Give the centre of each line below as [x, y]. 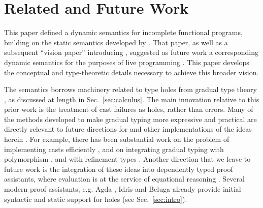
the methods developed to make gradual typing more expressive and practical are [130, 119]
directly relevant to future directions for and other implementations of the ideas [128, 129]
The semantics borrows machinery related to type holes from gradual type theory [130, 89]
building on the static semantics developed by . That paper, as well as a [116, 42]
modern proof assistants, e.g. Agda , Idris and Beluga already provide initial [123, 189]
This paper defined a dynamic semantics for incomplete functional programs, [123, 32]
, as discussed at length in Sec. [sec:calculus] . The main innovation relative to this [132, 99]
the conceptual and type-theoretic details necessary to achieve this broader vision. [131, 72]
